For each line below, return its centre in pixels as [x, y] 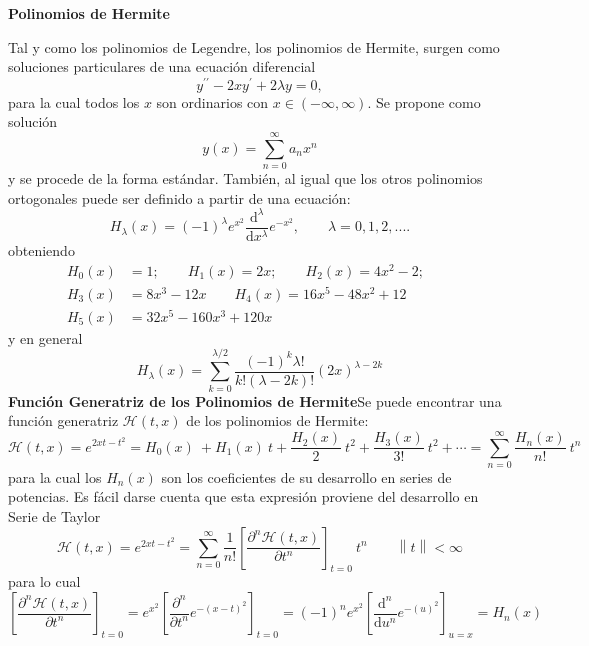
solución [33, 121]
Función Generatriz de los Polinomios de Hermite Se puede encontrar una [255, 400]
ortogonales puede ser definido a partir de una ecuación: [179, 197]
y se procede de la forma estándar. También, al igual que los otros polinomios [245, 178]
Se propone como [428, 101]
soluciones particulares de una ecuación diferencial [162, 66]
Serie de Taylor [54, 516]
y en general [45, 337]
